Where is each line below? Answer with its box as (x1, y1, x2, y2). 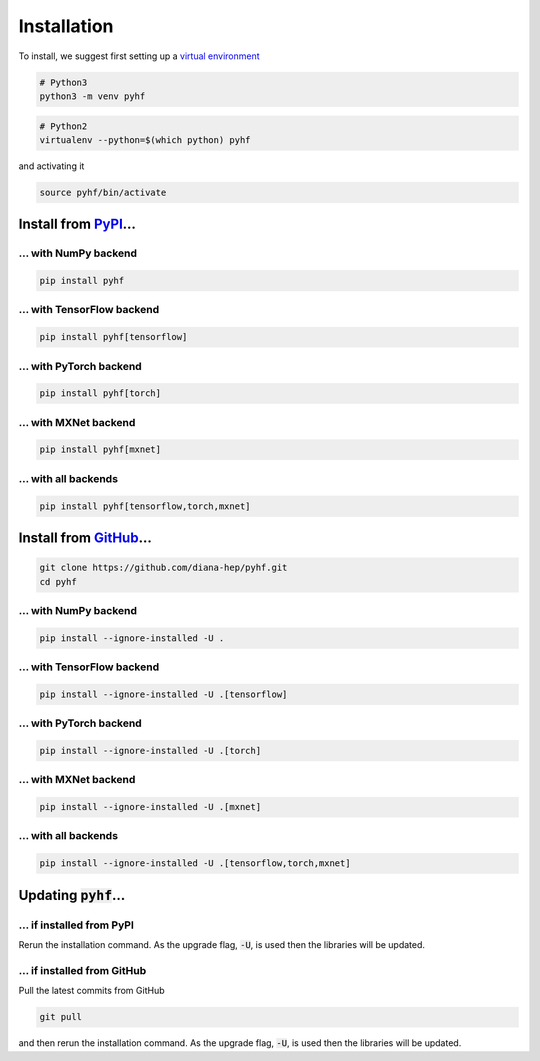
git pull (39, 1011, 83, 1023)
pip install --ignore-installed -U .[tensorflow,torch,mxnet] (39, 858, 351, 869)
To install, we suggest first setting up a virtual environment (18, 50, 260, 62)
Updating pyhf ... (18, 886, 126, 904)
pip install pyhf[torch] (39, 388, 162, 399)
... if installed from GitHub (18, 963, 147, 977)
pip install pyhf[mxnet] (39, 444, 162, 455)
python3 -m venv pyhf (39, 90, 146, 102)
